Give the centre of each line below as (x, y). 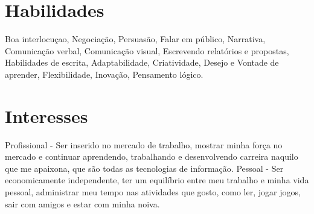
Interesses (46, 115)
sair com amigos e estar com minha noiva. (82, 203)
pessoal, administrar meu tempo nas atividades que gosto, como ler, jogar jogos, (153, 192)
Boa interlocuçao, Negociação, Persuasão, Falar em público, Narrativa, (135, 39)
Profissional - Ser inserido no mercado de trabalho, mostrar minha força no (144, 144)
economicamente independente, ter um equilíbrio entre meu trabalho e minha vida (157, 180)
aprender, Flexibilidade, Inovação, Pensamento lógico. (104, 74)
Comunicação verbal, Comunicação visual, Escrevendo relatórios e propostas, (147, 50)
